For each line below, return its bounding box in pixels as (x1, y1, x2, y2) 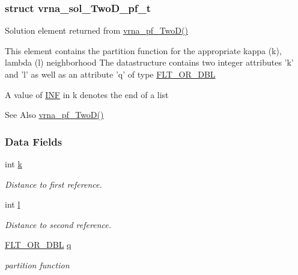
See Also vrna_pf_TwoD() (5, 108, 104, 121)
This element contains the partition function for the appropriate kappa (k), (5, 44, 282, 57)
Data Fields (5, 134, 62, 149)
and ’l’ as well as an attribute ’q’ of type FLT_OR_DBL (5, 68, 216, 80)
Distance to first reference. (5, 178, 102, 190)
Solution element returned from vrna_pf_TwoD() (5, 24, 188, 37)
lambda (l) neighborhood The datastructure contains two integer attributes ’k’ (5, 56, 294, 69)
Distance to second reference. (5, 218, 111, 230)
